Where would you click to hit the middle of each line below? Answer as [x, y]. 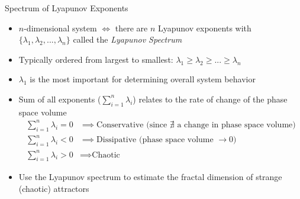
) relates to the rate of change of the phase [210, 99]
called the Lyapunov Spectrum [128, 39]
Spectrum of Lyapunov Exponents [67, 8]
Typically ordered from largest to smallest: [96, 59]
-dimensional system [60, 28]
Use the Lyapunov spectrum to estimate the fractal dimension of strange [150, 177]
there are [131, 28]
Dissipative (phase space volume [155, 140]
